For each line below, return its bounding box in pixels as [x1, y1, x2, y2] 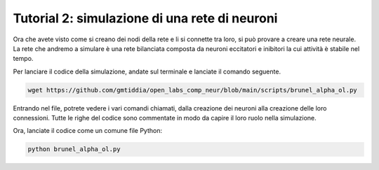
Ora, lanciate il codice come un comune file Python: [13, 127, 163, 135]
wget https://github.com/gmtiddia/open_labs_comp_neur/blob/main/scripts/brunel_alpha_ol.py [27, 86, 357, 94]
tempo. [13, 55, 34, 63]
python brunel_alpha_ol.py [27, 146, 121, 153]
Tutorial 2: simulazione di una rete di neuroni [13, 10, 278, 26]
